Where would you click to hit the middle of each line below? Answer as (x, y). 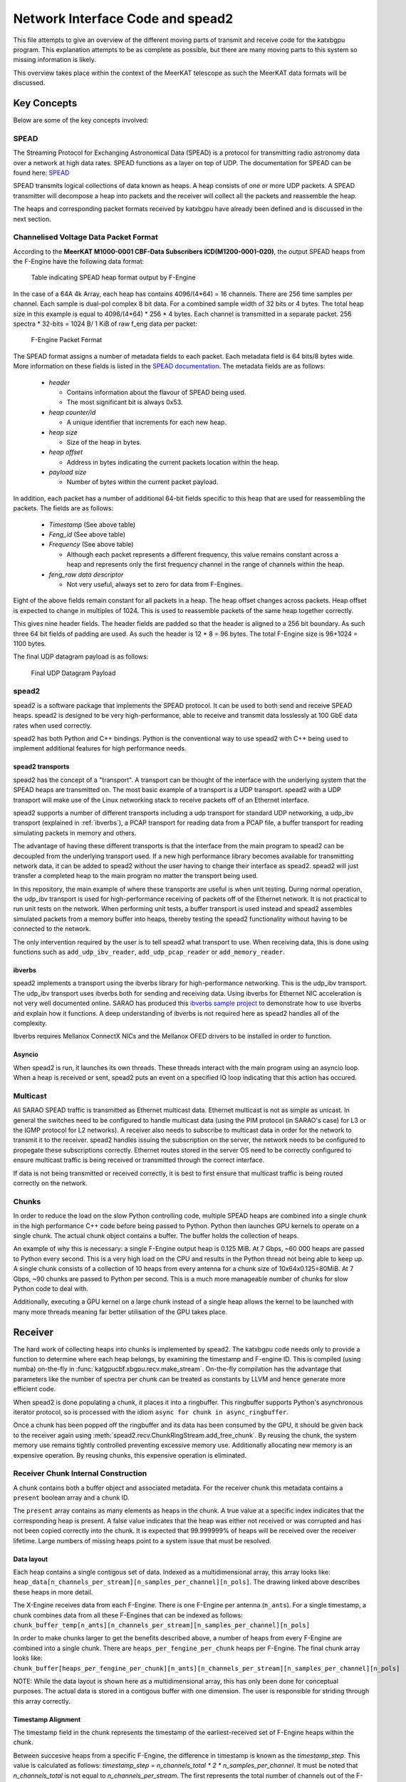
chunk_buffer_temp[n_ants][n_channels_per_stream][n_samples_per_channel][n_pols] (161, 1625)
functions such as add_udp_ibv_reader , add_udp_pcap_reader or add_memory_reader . (149, 952)
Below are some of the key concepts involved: (81, 120)
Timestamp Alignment (47, 1719)
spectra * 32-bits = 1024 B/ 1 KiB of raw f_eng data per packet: (105, 324)
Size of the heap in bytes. (104, 442)
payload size (68, 472)
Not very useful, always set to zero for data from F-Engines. (154, 584)
